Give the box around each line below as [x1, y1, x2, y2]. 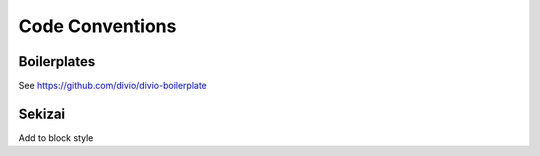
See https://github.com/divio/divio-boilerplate [18, 80, 207, 92]
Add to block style [18, 131, 94, 144]
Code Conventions [18, 15, 177, 37]
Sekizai [18, 105, 66, 122]
